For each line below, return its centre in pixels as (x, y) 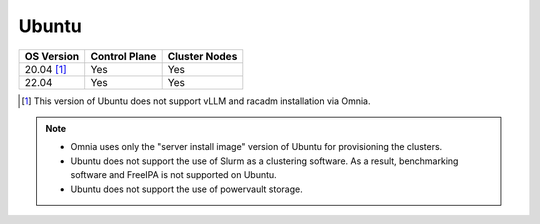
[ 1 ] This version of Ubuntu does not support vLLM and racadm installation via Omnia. (196, 101)
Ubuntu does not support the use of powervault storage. (187, 189)
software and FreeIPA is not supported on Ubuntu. (173, 175)
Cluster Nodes (202, 56)
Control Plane (123, 56)
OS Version (52, 56)
